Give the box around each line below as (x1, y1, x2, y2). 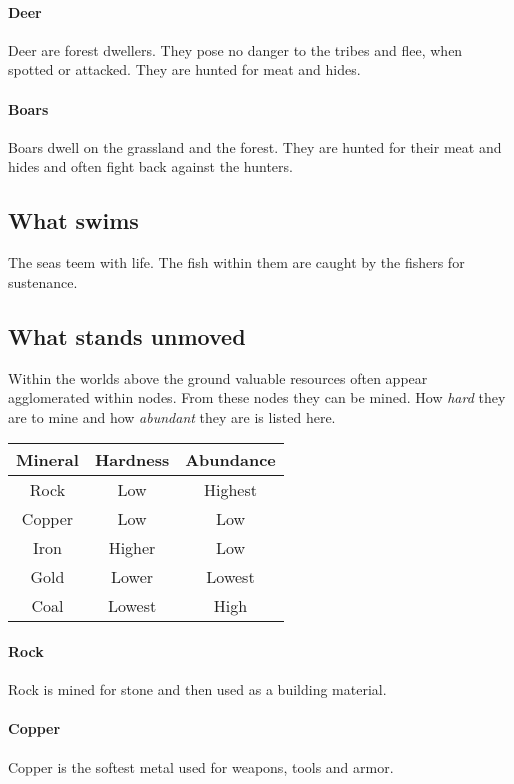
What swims (8, 205, 139, 236)
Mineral (16, 448, 79, 472)
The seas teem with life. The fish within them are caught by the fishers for (8, 252, 465, 273)
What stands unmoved (8, 320, 246, 351)
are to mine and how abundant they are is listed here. (8, 406, 336, 427)
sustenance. (8, 271, 78, 292)
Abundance (185, 448, 276, 472)
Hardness (94, 448, 170, 472)
